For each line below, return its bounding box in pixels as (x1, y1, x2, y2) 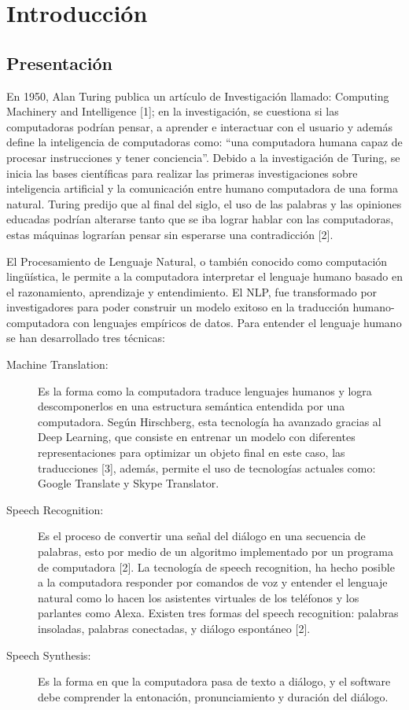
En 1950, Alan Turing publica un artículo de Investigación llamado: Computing (6, 87, 389, 104)
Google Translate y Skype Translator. (38, 475, 219, 491)
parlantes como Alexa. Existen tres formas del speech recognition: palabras (38, 605, 399, 621)
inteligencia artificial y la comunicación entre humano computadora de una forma (6, 180, 398, 197)
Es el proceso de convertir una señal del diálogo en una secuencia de (38, 528, 366, 544)
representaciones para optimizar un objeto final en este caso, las (38, 444, 345, 461)
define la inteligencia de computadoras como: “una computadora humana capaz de (6, 134, 403, 150)
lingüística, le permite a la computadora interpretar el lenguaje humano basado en (6, 268, 403, 285)
